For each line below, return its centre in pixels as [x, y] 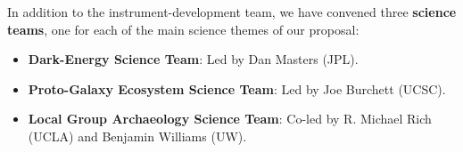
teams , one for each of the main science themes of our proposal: [183, 29]
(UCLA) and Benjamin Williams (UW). [137, 136]
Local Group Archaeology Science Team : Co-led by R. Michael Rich [230, 119]
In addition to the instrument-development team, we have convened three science [232, 12]
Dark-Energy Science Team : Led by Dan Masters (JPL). [193, 59]
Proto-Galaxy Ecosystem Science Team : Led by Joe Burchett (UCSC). [237, 88]
